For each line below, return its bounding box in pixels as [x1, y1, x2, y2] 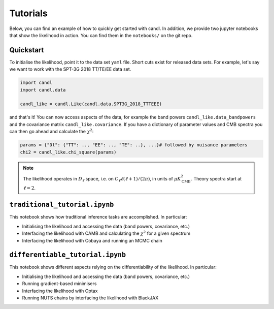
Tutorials [9, 8, 48, 19]
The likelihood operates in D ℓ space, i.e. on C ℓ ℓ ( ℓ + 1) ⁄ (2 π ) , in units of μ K [23, 175, 181, 183]
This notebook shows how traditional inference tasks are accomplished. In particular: [9, 214, 187, 220]
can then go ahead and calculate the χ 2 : [9, 128, 94, 135]
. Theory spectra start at [191, 175, 242, 181]
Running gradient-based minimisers [22, 281, 97, 287]
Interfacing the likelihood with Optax [22, 288, 98, 294]
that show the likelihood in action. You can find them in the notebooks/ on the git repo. [9, 32, 193, 38]
